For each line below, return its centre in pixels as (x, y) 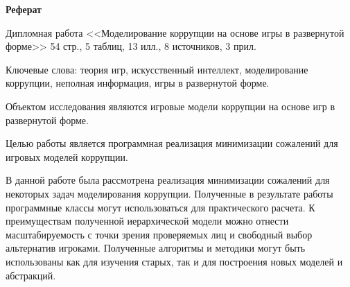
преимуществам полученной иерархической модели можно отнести (147, 221)
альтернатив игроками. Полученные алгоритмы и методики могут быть (156, 248)
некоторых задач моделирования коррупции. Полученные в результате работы (169, 193)
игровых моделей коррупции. (67, 156)
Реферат (24, 9)
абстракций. (31, 275)
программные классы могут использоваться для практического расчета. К (160, 207)
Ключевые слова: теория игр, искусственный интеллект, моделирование (157, 69)
